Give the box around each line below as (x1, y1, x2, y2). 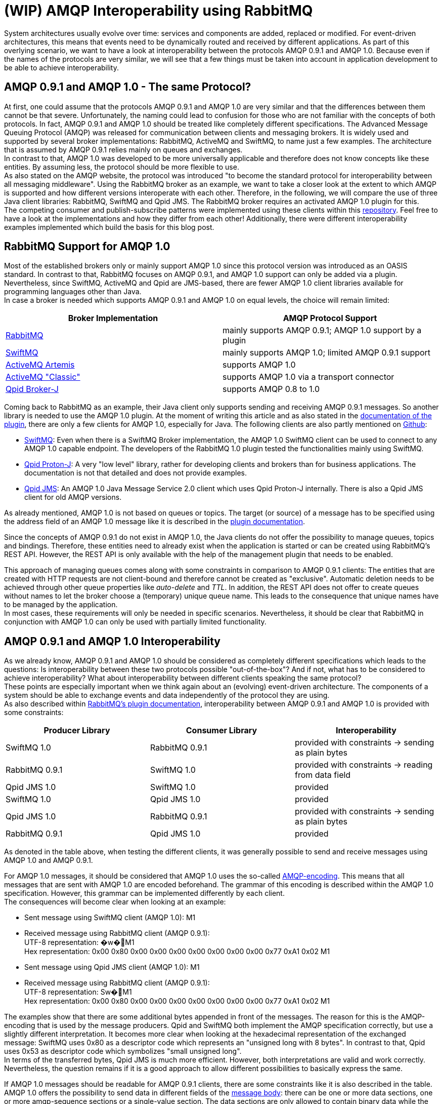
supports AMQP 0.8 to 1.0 (223, 384, 320, 395)
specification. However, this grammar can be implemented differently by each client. (4, 889, 285, 898)
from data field (294, 770, 351, 780)
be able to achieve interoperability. (4, 63, 119, 72)
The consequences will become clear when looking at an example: (4, 897, 226, 906)
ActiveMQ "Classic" (6, 372, 80, 382)
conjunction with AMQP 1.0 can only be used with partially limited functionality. (4, 617, 267, 626)
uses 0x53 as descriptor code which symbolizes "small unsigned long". (4, 1047, 242, 1056)
